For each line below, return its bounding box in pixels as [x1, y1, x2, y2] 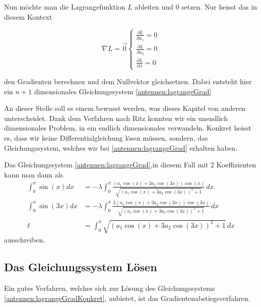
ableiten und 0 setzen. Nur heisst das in [135, 2, 257, 12]
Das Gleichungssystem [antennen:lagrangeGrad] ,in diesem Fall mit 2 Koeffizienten [4, 159, 256, 170]
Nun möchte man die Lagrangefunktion [4, 2, 125, 12]
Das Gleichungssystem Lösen [4, 259, 157, 275]
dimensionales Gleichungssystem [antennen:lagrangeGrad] [34, 86, 212, 96]
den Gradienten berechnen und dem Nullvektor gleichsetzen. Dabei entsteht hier [4, 76, 252, 87]
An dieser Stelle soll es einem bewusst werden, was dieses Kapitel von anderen [4, 103, 245, 113]
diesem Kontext [4, 11, 52, 22]
